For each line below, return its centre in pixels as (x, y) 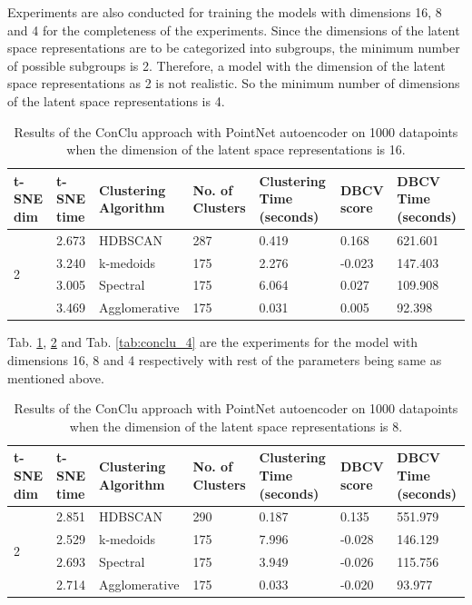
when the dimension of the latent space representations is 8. (236, 426)
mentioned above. (56, 377)
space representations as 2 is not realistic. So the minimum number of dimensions (234, 83)
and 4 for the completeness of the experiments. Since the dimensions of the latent (234, 30)
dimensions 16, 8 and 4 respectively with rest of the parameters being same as (225, 360)
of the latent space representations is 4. (116, 100)
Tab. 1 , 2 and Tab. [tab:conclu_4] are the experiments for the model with (213, 342)
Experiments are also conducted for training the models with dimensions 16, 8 (225, 12)
